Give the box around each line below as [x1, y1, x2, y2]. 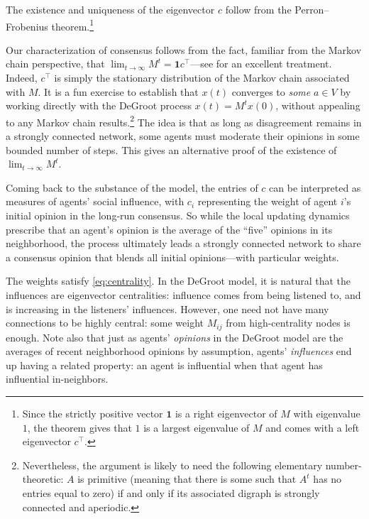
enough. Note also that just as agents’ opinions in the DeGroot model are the [6, 329, 343, 344]
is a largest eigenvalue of [143, 420, 250, 435]
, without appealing [275, 98, 360, 113]
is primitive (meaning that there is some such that [77, 471, 297, 486]
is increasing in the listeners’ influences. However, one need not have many [6, 301, 329, 316]
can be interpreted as [269, 180, 361, 195]
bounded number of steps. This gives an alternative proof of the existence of [6, 142, 337, 157]
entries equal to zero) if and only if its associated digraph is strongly [22, 485, 320, 500]
